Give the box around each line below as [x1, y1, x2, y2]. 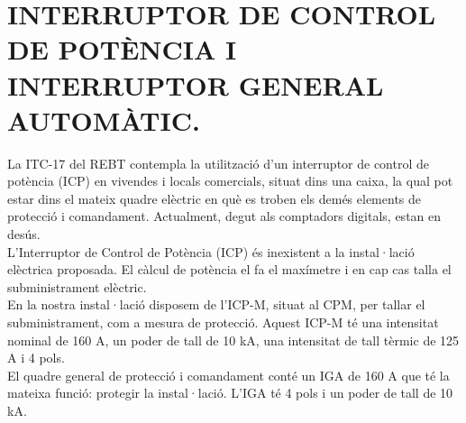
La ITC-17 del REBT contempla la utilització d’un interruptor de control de [7, 153, 429, 172]
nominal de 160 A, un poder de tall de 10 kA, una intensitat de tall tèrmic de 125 [7, 330, 460, 349]
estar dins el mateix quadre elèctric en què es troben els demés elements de [7, 189, 422, 207]
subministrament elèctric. [7, 277, 147, 296]
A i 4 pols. [7, 348, 65, 367]
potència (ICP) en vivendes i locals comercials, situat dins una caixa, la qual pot [7, 171, 453, 190]
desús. [7, 225, 41, 244]
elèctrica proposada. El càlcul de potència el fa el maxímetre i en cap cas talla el [7, 260, 452, 279]
